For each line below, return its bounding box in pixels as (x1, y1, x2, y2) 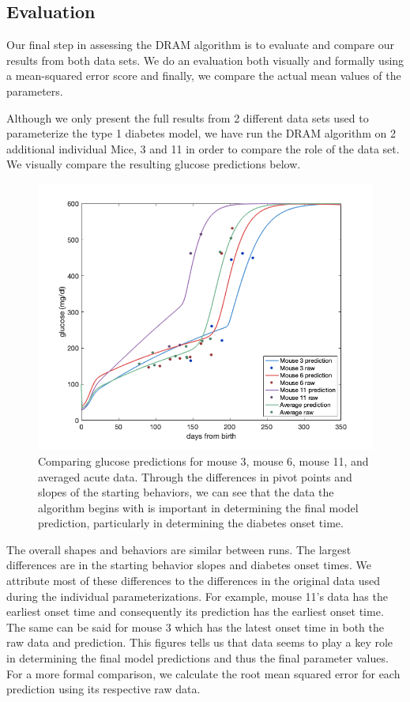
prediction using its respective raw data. (6, 681, 201, 697)
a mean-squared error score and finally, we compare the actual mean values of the (6, 67, 401, 84)
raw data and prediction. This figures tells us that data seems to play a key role (6, 634, 393, 651)
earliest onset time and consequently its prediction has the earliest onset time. (6, 603, 384, 620)
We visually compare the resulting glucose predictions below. (6, 156, 301, 172)
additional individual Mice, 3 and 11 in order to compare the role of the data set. (6, 140, 400, 157)
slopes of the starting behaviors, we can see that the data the (38, 484, 334, 500)
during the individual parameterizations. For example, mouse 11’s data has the (6, 587, 388, 604)
